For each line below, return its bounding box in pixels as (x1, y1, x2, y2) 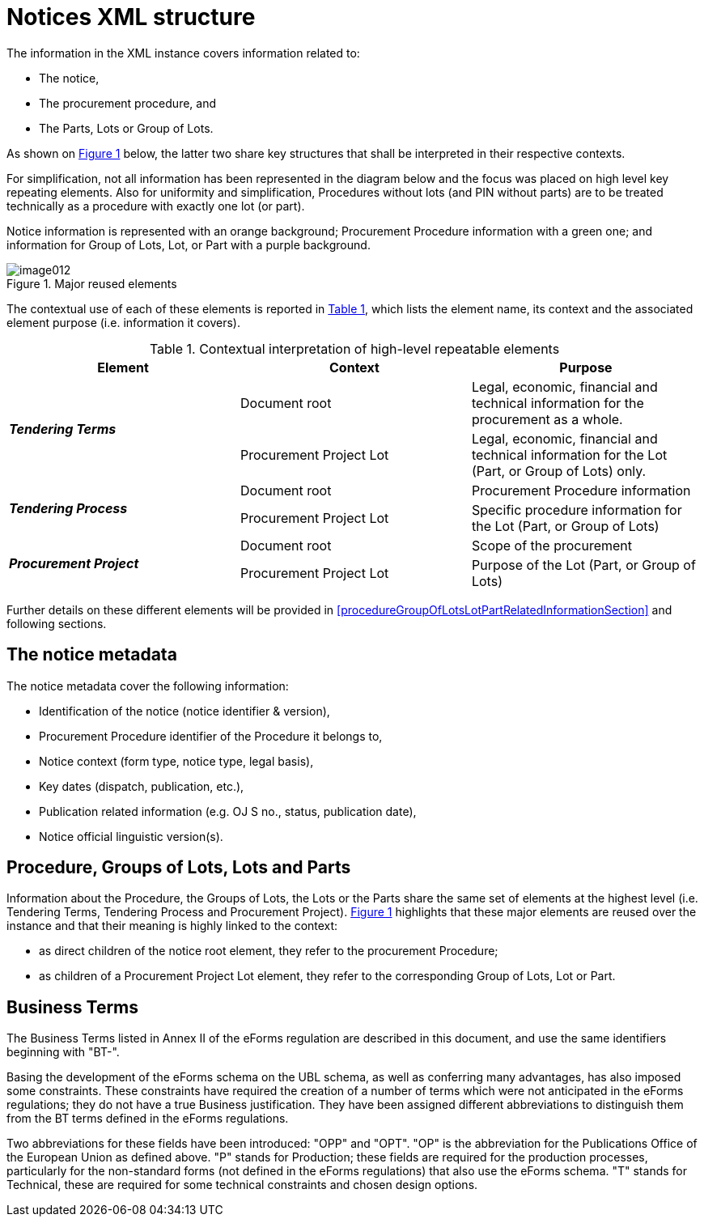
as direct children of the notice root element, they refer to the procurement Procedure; (39, 944, 498, 958)
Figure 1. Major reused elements (6, 276, 177, 291)
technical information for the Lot (471, 446, 668, 463)
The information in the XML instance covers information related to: (6, 45, 360, 60)
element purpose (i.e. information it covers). (6, 315, 240, 329)
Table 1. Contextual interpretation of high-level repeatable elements (149, 340, 560, 357)
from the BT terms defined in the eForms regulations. (6, 1111, 289, 1126)
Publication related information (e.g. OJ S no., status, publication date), (39, 804, 417, 818)
